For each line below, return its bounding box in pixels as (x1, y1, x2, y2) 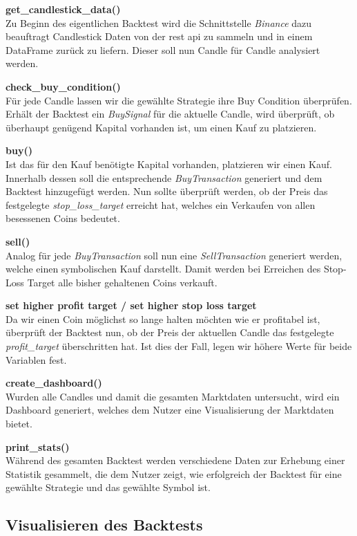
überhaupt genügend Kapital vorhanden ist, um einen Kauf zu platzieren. (6, 120, 317, 134)
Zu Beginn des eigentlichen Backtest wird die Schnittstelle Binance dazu (6, 15, 312, 30)
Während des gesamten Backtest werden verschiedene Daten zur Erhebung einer (6, 453, 345, 468)
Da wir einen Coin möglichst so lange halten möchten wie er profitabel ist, (6, 311, 320, 326)
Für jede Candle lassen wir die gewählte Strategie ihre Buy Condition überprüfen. (6, 93, 352, 107)
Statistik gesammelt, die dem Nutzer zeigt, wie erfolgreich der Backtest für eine (6, 466, 342, 481)
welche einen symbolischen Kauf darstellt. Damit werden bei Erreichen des (6, 261, 321, 276)
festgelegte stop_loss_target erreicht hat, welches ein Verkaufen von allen (6, 197, 316, 212)
